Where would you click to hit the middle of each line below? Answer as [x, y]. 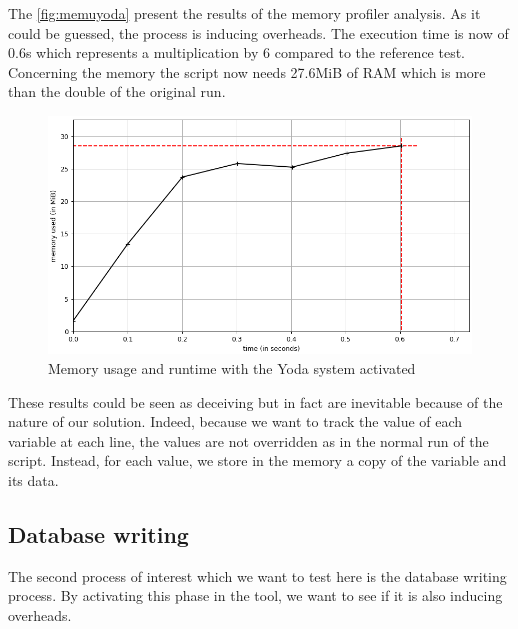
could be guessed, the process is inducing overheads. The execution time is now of [258, 32]
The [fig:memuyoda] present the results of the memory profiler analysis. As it [244, 13]
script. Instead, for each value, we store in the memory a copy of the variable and [257, 460]
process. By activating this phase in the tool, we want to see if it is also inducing [255, 595]
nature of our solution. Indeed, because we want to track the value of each [235, 421]
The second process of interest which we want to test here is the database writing [257, 575]
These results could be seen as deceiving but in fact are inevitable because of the [255, 401]
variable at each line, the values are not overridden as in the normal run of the [248, 440]
